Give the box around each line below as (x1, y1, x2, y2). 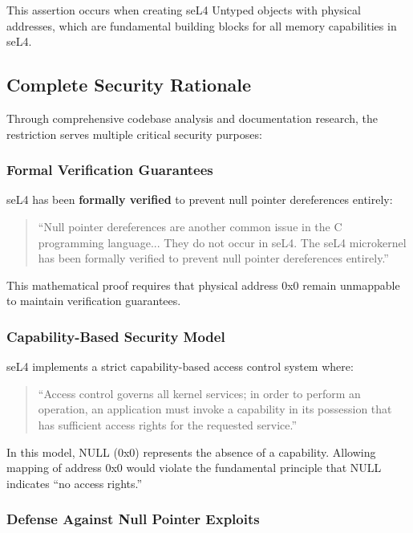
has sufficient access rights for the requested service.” (38, 416, 298, 433)
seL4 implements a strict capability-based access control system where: (6, 358, 354, 375)
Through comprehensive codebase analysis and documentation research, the (6, 109, 378, 126)
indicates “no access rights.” (6, 474, 143, 491)
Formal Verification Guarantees (6, 160, 213, 180)
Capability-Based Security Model (6, 326, 225, 346)
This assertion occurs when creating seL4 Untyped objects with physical (6, 2, 361, 18)
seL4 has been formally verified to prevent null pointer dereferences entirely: (6, 191, 393, 208)
